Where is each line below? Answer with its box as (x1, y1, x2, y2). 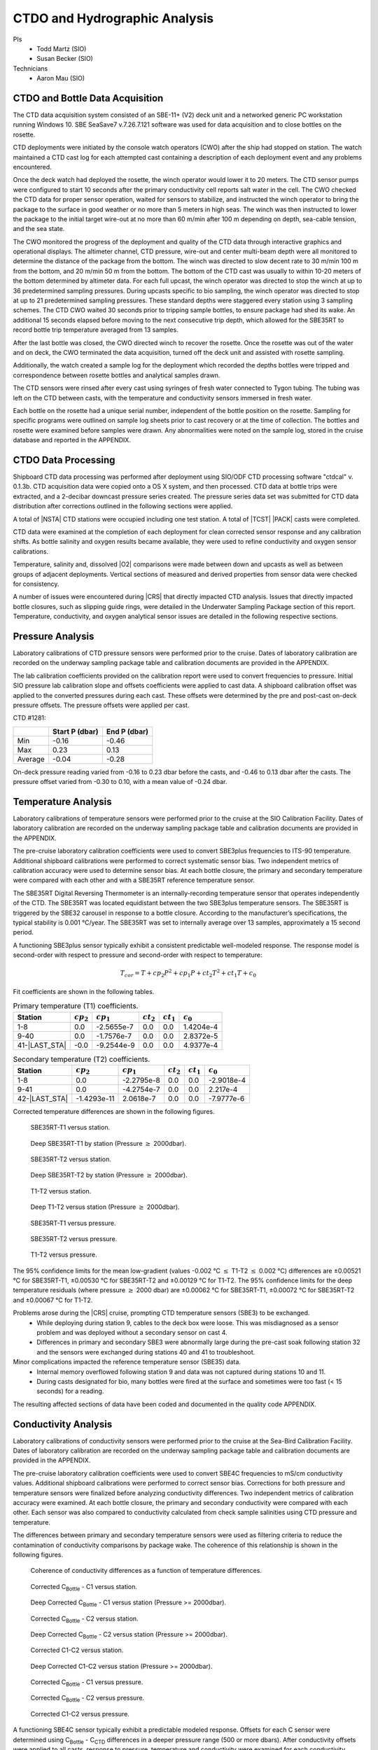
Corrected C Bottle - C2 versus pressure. (30, 1694, 145, 1704)
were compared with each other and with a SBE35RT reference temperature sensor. (13, 876, 255, 885)
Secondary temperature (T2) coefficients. (13, 1054, 150, 1064)
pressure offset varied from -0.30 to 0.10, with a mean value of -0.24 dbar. (13, 778, 227, 786)
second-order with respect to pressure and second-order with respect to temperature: (13, 951, 262, 959)
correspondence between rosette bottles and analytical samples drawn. (13, 371, 220, 379)
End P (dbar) (106, 727, 149, 736)
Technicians (13, 64, 48, 73)
